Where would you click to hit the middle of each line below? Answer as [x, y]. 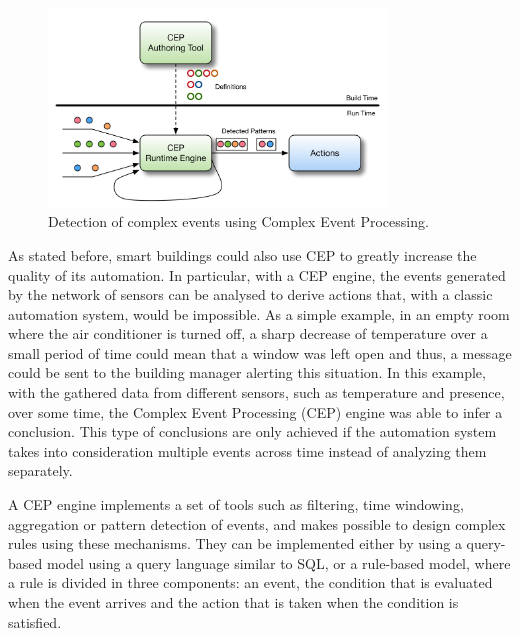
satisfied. [35, 621]
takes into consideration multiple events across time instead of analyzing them [247, 450]
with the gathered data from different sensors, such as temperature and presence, [256, 392]
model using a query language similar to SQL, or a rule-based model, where [278, 562]
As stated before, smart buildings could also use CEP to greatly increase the [242, 254]
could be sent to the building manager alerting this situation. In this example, [247, 372]
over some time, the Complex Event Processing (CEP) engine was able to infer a [255, 411]
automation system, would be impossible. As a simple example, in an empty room [259, 313]
